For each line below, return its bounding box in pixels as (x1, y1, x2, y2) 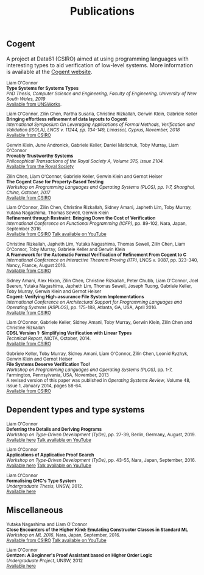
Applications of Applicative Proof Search (6, 452, 94, 458)
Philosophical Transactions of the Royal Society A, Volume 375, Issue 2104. (6, 158, 164, 164)
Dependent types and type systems (6, 405, 145, 415)
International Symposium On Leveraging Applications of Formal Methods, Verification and (6, 122, 195, 128)
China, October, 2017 (6, 189, 51, 196)
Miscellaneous (6, 505, 63, 516)
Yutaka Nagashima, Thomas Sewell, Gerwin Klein (6, 210, 109, 216)
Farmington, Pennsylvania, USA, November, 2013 (6, 372, 109, 378)
